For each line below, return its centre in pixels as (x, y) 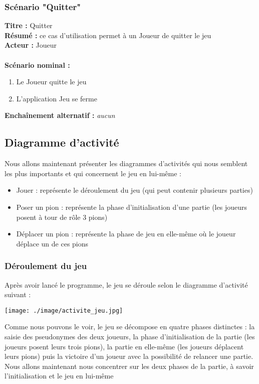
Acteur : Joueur (31, 45)
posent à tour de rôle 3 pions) (62, 217)
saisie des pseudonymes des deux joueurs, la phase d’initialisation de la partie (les (130, 336)
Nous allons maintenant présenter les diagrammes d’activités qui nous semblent (126, 163)
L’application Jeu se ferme (57, 98)
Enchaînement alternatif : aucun (60, 115)
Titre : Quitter (29, 25)
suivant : (18, 294)
